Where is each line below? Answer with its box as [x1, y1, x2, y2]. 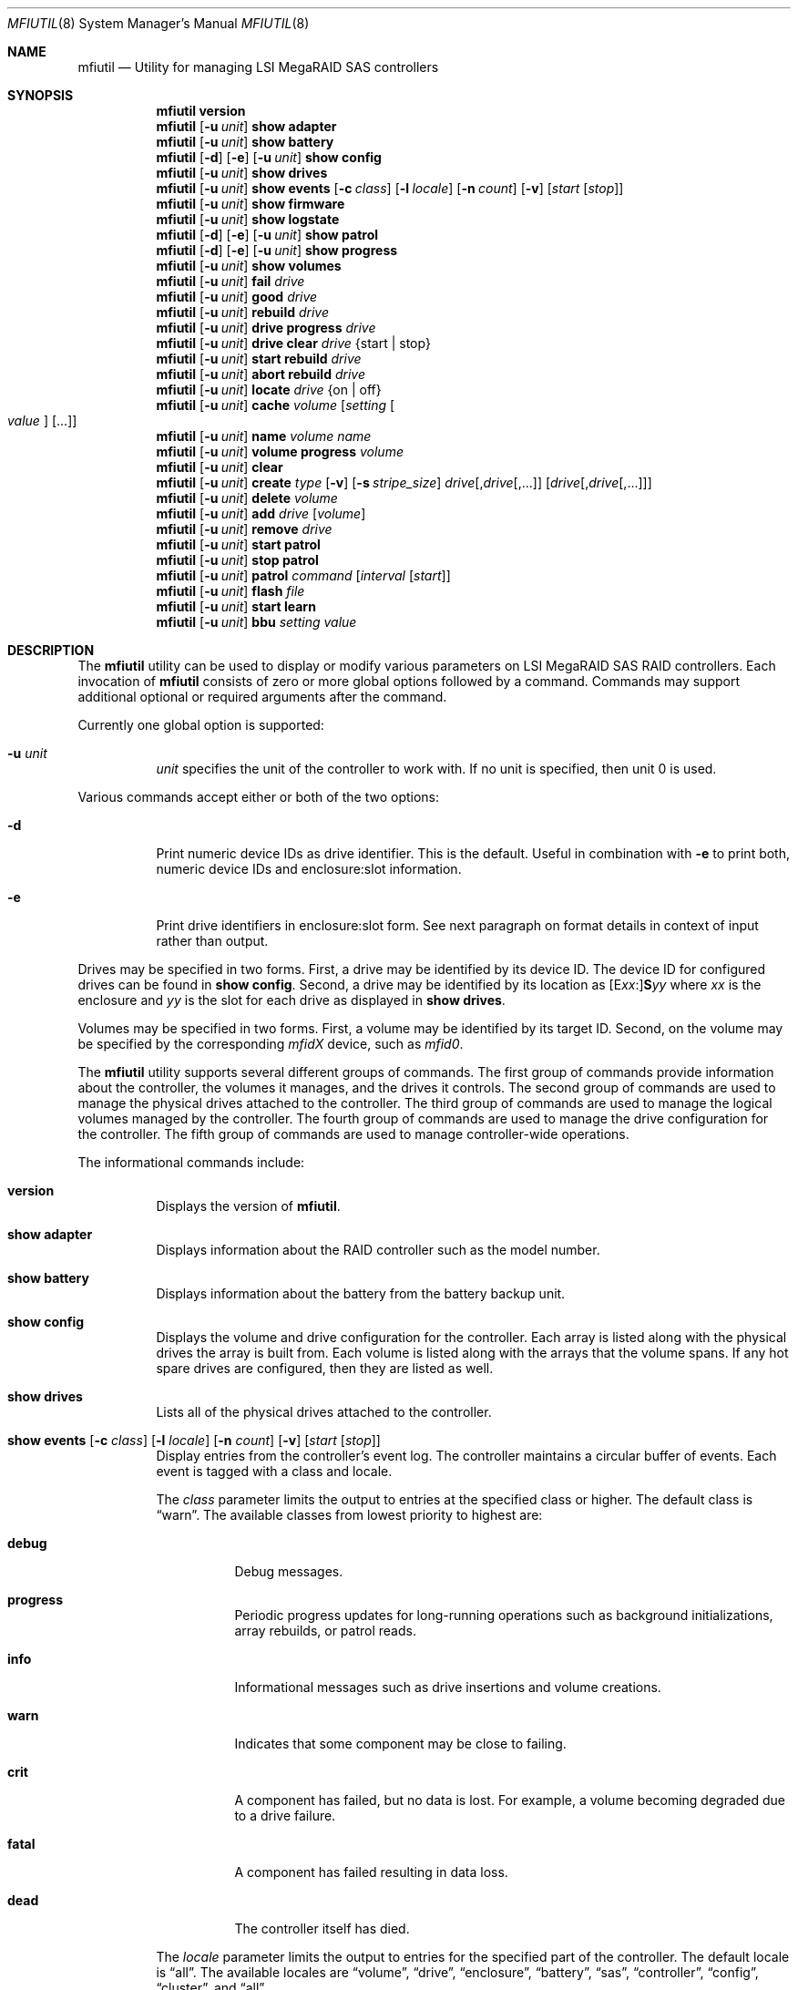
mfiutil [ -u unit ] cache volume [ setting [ [156, 397, 395, 413]
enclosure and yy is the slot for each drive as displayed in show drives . [77, 992, 506, 1008]
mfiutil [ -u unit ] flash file [156, 583, 305, 599]
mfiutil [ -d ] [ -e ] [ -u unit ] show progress [156, 242, 398, 258]
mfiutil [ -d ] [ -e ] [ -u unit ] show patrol [156, 227, 379, 242]
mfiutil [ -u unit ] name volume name [156, 428, 372, 444]
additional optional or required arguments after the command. [77, 689, 447, 704]
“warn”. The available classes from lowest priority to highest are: [156, 1507, 543, 1523]
